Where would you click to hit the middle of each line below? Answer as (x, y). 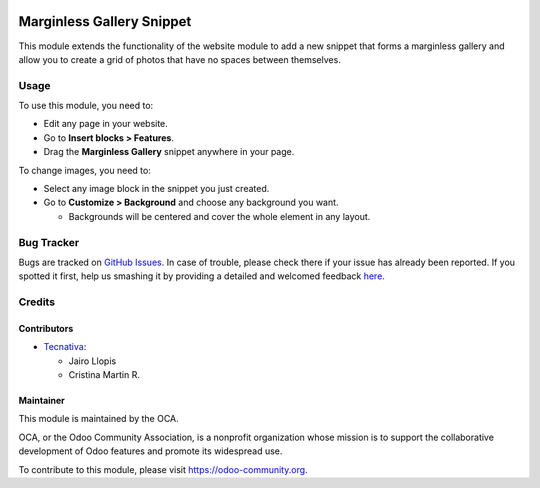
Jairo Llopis (92, 361)
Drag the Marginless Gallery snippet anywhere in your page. (169, 152)
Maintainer (41, 401)
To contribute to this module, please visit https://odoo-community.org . (163, 469)
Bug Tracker (49, 242)
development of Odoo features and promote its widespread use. (150, 451)
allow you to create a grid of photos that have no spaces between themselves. (180, 59)
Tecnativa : (65, 347)
